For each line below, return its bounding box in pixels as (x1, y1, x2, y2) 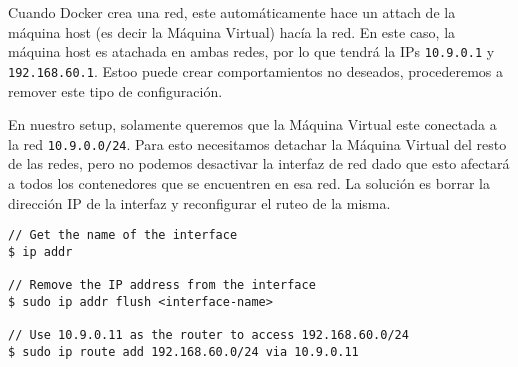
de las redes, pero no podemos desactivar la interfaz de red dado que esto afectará (8, 153, 510, 174)
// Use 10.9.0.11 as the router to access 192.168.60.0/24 (8, 328, 409, 343)
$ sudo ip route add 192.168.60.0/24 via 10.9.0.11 (8, 344, 359, 359)
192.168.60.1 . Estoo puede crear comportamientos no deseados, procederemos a (8, 60, 503, 81)
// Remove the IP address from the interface (8, 278, 316, 293)
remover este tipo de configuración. (8, 80, 223, 101)
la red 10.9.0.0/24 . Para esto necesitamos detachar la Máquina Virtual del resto (8, 133, 507, 154)
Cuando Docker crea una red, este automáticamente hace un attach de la (8, 2, 456, 22)
